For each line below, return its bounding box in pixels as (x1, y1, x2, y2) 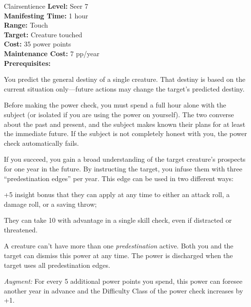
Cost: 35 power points (4, 39, 71, 49)
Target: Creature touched (4, 29, 83, 39)
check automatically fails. (4, 138, 79, 148)
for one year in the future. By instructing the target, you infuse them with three (4, 163, 242, 173)
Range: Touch (4, 20, 48, 30)
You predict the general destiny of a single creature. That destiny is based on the (4, 74, 246, 84)
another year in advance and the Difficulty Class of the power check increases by (4, 285, 243, 295)
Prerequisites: (4, 58, 51, 68)
